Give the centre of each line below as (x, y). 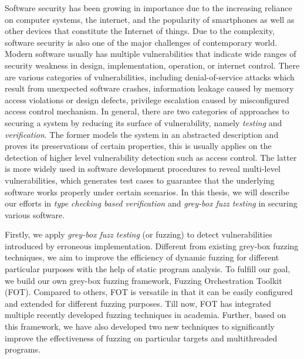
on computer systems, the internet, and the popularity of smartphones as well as (150, 19)
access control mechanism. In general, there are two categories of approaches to (147, 111)
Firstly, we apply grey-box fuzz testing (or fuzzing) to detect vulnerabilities (139, 234)
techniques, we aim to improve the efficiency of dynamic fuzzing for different (142, 257)
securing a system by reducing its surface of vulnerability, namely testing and (143, 122)
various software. (35, 214)
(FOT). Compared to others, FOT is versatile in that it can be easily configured (149, 292)
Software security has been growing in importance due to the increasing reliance (148, 8)
